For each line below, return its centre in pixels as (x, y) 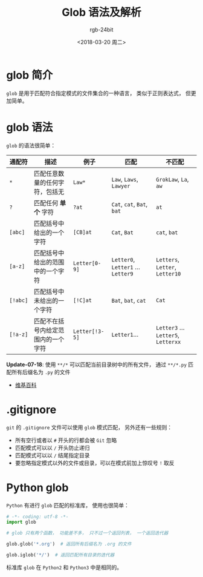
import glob (21, 522)
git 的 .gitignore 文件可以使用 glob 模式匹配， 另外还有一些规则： (89, 427)
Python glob (37, 487)
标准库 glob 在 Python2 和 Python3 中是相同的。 (64, 567)
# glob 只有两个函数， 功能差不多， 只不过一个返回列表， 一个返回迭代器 (87, 533)
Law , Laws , (125, 179)
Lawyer (121, 186)
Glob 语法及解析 (101, 12)
